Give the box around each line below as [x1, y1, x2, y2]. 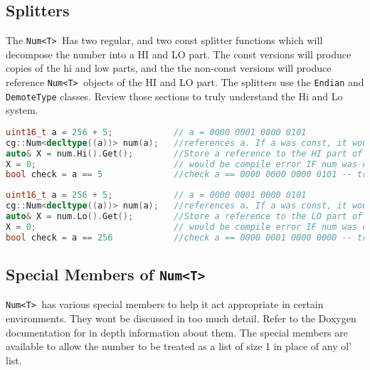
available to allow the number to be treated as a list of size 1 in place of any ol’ [6, 339, 351, 354]
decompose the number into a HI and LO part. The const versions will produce [6, 46, 351, 61]
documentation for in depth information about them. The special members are [6, 324, 348, 339]
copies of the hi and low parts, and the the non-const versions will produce [6, 60, 332, 75]
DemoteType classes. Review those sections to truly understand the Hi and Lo [6, 88, 343, 103]
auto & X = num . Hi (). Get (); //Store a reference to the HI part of [6, 148, 363, 159]
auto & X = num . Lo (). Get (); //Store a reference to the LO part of [6, 211, 363, 222]
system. [6, 102, 38, 117]
